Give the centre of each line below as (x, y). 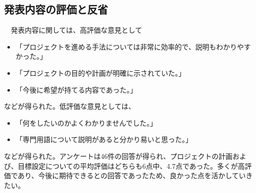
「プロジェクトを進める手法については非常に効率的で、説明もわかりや (130, 46)
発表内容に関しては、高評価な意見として (76, 30)
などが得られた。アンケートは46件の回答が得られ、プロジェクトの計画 (118, 156)
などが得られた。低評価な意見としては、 (70, 106)
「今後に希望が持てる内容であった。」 (76, 89)
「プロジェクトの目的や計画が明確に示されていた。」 (101, 72)
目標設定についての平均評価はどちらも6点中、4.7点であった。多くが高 (131, 166)
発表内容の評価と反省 (56, 9)
